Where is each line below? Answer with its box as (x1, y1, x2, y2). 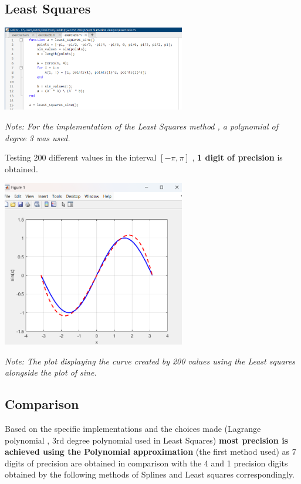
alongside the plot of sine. (5, 366, 97, 379)
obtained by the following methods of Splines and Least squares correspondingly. (5, 468, 295, 480)
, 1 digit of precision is (192, 151, 283, 163)
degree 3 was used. (5, 131, 70, 144)
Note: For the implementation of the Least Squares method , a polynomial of (5, 120, 278, 132)
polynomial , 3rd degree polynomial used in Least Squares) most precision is (5, 434, 288, 446)
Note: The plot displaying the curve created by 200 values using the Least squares (5, 355, 295, 367)
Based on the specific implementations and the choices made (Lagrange (5, 422, 261, 435)
